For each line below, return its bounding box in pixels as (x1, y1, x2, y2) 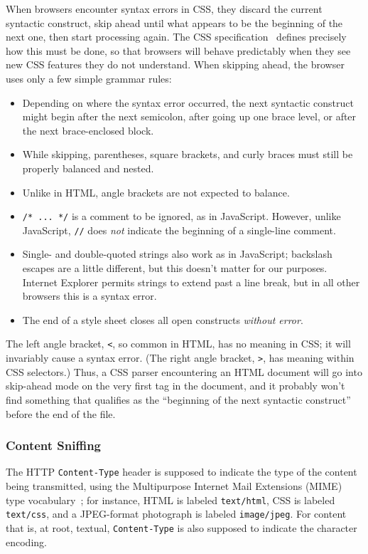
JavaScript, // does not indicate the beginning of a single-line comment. (22, 222, 336, 237)
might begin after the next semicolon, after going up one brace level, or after (22, 109, 357, 124)
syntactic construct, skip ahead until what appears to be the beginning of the (6, 15, 343, 30)
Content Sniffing (6, 437, 102, 454)
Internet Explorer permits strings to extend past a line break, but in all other (22, 274, 360, 289)
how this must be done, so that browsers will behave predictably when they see (6, 43, 351, 58)
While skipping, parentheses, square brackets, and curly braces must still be (22, 147, 353, 162)
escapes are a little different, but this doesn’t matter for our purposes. (22, 261, 328, 276)
